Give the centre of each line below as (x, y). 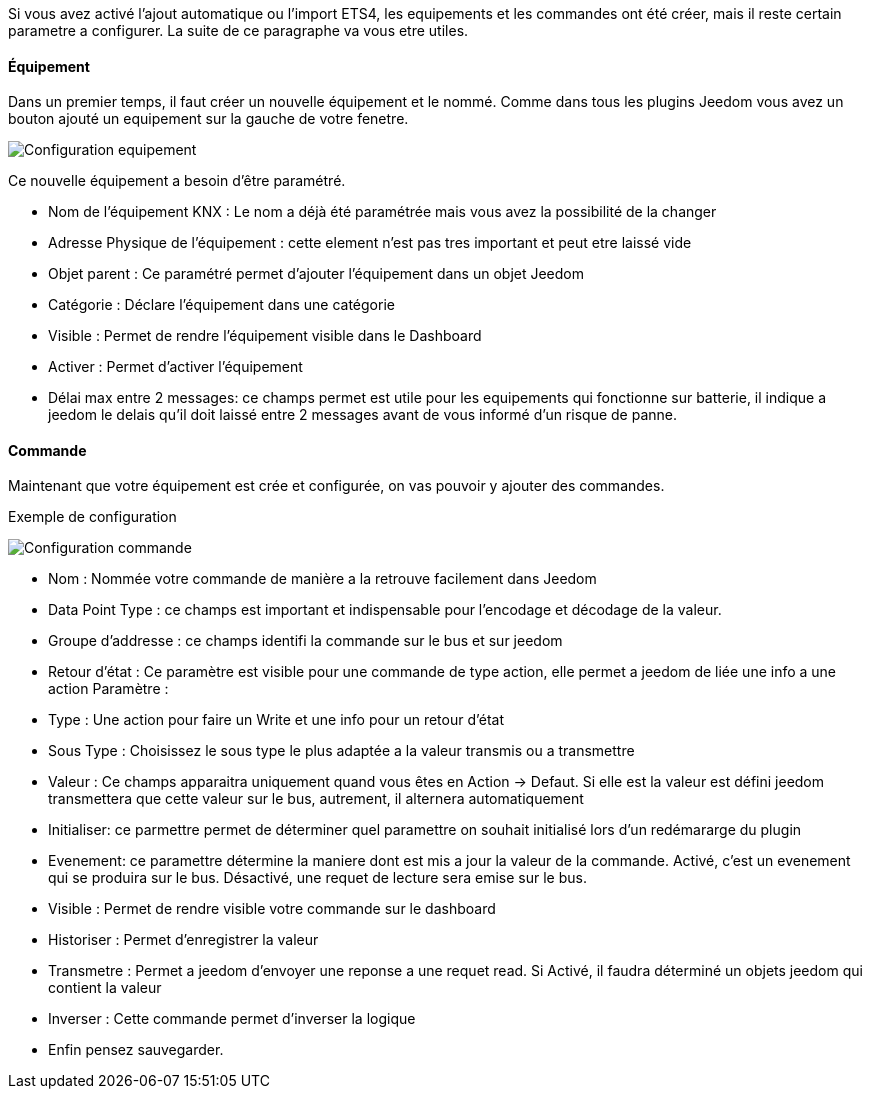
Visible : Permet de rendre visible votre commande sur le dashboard (272, 909)
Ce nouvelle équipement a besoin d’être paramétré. (177, 181)
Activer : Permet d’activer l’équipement (175, 367)
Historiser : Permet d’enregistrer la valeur (183, 940)
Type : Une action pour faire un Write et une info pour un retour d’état (276, 720)
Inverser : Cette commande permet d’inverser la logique (232, 1019)
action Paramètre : (108, 689)
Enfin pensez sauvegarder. (136, 1050)
